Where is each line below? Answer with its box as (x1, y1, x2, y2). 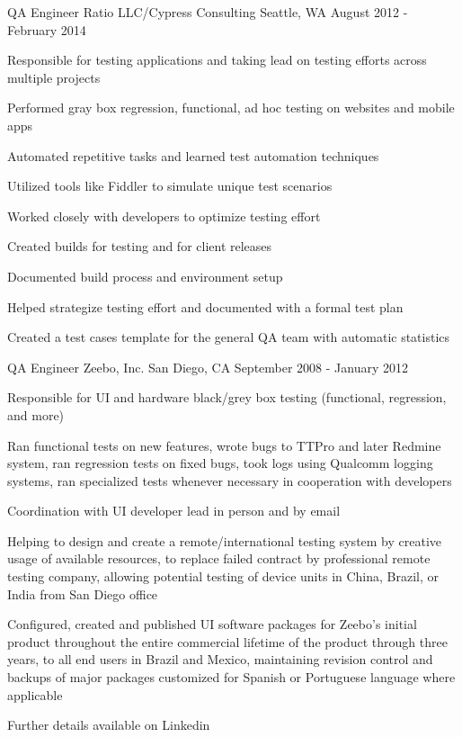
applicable (7, 685, 63, 704)
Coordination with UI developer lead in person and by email (7, 501, 341, 520)
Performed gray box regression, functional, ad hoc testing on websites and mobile (7, 98, 455, 117)
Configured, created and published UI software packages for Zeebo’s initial (7, 615, 417, 634)
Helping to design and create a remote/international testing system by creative (7, 531, 442, 550)
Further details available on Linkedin (7, 715, 210, 734)
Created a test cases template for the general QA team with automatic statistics (7, 328, 450, 346)
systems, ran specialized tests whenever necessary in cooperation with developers (7, 471, 452, 490)
